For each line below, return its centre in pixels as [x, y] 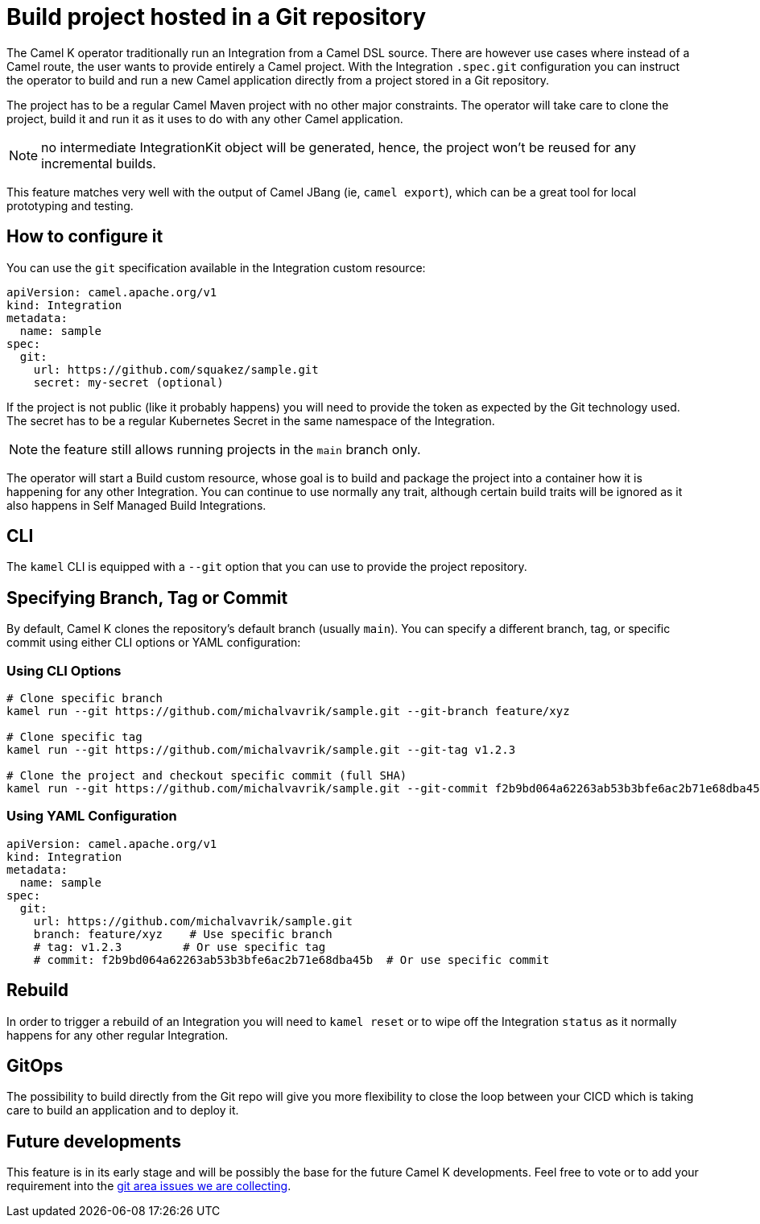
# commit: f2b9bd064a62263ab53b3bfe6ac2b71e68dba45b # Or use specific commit [291, 959]
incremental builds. [99, 163]
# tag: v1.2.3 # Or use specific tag [180, 947]
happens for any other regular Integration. [118, 1035]
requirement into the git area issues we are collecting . [149, 1186]
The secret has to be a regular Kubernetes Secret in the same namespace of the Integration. [251, 420]
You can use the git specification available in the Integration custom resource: [216, 267]
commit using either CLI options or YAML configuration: [154, 643]
